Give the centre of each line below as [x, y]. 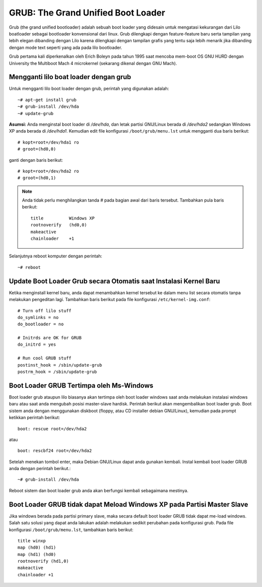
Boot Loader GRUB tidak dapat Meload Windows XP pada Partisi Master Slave [129, 504]
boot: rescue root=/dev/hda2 [52, 429]
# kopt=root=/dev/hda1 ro [49, 142]
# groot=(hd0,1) [37, 178]
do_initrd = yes [37, 344]
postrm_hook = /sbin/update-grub [57, 372]
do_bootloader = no [41, 324]
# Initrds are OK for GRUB [50, 338]
